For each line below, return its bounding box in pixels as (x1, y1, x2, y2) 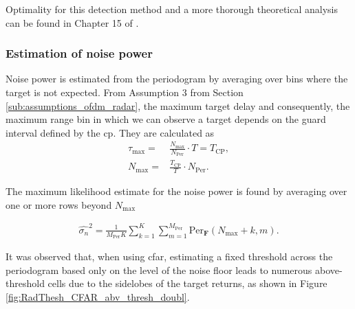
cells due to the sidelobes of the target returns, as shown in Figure (47, 276, 327, 290)
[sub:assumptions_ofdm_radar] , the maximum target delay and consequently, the (6, 98, 350, 113)
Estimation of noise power (6, 45, 153, 62)
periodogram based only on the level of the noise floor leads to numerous (6, 262, 312, 277)
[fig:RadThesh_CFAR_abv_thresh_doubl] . (6, 289, 190, 304)
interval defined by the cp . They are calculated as (6, 125, 215, 139)
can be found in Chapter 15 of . (6, 15, 139, 30)
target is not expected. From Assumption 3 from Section (6, 85, 244, 99)
